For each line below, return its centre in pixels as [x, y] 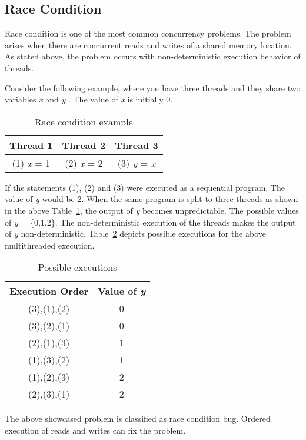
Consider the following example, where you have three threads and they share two [153, 87]
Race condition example [84, 121]
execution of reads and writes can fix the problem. [95, 430]
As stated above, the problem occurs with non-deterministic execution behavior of [153, 56]
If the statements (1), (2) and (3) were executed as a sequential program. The [145, 187]
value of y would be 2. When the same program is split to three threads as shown [152, 199]
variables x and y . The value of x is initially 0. [89, 99]
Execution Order [49, 291]
